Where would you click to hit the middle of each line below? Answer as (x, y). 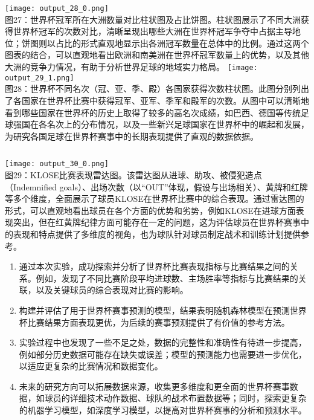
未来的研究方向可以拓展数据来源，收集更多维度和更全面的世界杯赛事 (154, 386)
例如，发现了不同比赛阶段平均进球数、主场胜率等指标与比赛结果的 (167, 278)
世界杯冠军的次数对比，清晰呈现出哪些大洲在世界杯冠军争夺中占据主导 (152, 31)
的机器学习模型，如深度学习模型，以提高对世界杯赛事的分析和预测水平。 (163, 410)
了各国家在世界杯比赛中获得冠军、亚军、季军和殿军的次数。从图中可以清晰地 (157, 100)
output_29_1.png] (40, 78)
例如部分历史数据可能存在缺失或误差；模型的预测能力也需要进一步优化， (163, 354)
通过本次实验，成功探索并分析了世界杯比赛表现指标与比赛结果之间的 (154, 266)
